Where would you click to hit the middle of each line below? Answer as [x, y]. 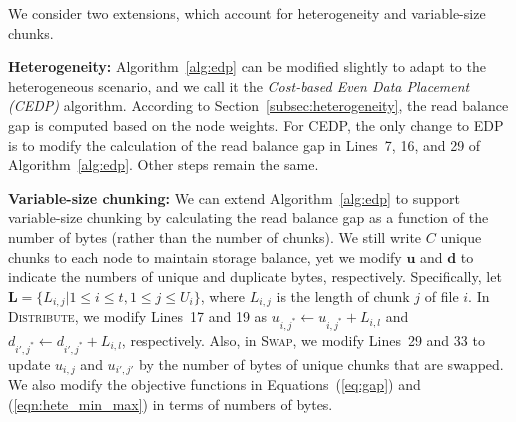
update [29, 363]
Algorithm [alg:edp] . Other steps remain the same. [163, 164]
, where [223, 295]
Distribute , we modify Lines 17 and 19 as [138, 316]
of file [441, 295]
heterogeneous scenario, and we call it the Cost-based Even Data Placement [239, 85]
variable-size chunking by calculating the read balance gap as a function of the [248, 217]
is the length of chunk [343, 295]
